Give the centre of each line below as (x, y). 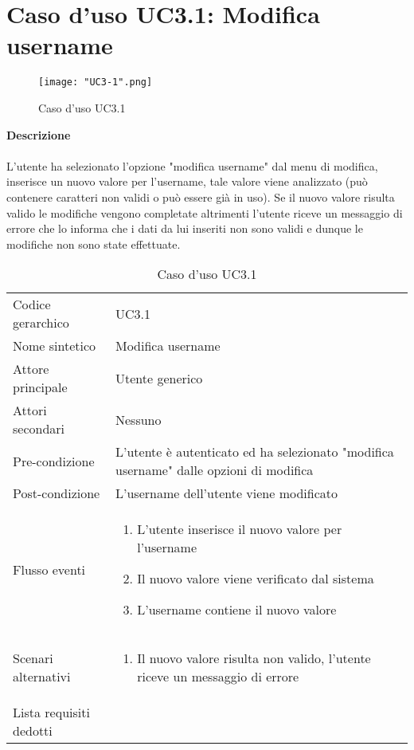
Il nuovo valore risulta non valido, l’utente (254, 658)
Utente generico (159, 378)
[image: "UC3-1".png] (96, 82)
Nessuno (139, 419)
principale (40, 387)
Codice (32, 304)
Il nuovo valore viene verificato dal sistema (256, 579)
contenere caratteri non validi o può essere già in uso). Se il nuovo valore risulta (201, 196)
